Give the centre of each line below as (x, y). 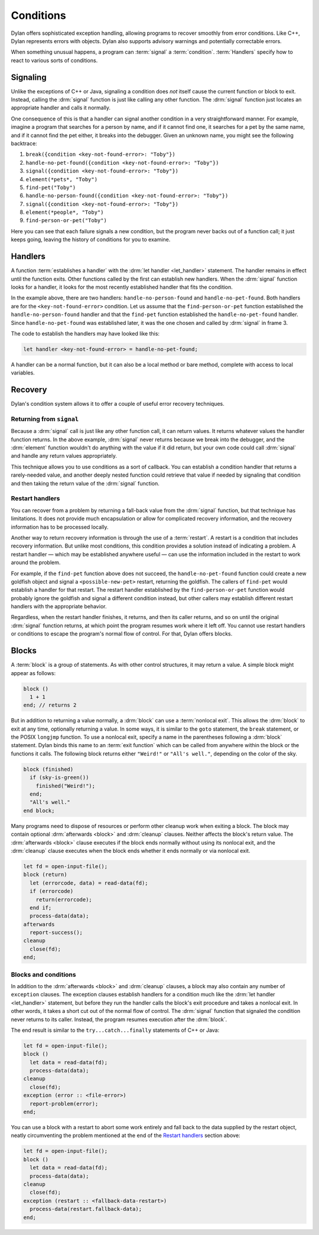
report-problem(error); (64, 1104)
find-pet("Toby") (51, 187)
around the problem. (36, 563)
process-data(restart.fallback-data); (86, 1209)
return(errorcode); (64, 900)
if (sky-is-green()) (59, 778)
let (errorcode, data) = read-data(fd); (89, 883)
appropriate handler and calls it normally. (61, 108)
